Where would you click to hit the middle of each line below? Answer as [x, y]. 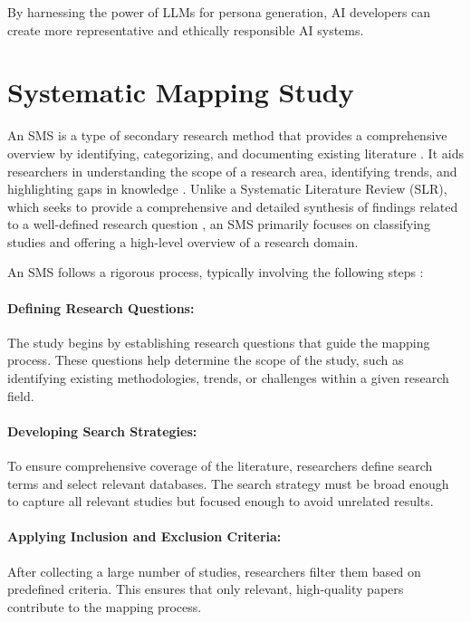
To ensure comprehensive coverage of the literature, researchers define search [220, 466]
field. [21, 395]
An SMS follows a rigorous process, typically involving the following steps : [216, 272]
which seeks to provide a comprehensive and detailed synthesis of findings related [233, 206]
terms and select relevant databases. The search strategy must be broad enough [228, 483]
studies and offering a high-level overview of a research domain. [183, 241]
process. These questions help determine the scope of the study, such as [206, 360]
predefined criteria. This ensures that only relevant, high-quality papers [206, 589]
